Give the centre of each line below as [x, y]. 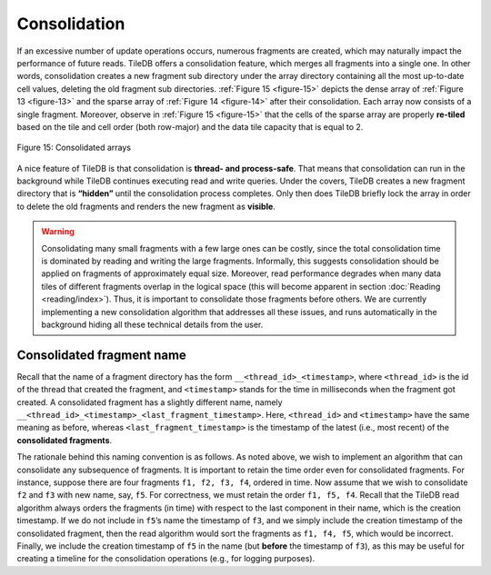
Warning [58, 232]
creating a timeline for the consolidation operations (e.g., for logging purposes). [166, 559]
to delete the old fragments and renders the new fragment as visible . [146, 206]
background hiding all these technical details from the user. [152, 324]
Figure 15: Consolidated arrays [74, 148]
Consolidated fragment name [101, 355]
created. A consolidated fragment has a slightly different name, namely [150, 402]
